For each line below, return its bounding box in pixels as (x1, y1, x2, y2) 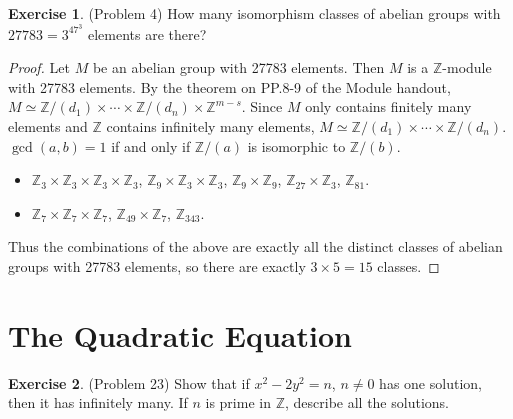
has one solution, (379, 372, 482, 393)
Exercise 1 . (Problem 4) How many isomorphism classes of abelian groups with (8, 3, 501, 23)
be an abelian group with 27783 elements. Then (92, 57, 385, 78)
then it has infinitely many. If (8, 392, 188, 413)
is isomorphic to (247, 135, 346, 156)
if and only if (111, 135, 191, 156)
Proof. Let (8, 57, 70, 78)
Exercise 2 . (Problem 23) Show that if (8, 372, 250, 393)
